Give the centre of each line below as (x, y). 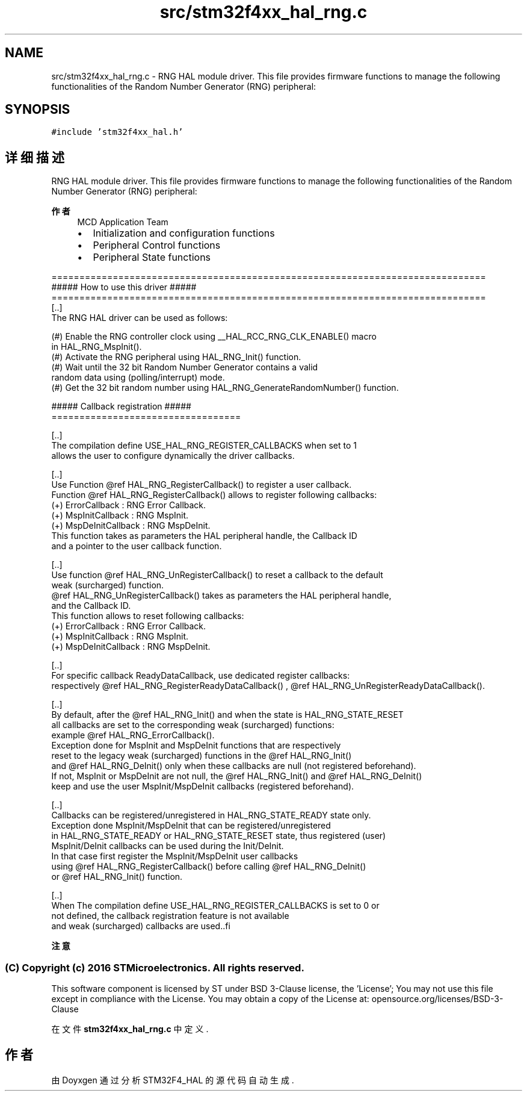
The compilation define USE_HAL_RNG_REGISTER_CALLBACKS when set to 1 (204, 446)
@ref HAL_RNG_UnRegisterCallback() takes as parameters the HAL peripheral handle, (221, 596)
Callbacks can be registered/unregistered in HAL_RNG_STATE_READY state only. (211, 815)
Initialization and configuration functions (184, 233)
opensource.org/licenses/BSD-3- (437, 999)
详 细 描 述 (35, 157)
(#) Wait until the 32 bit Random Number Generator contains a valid (185, 367)
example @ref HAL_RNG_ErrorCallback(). (133, 735)
